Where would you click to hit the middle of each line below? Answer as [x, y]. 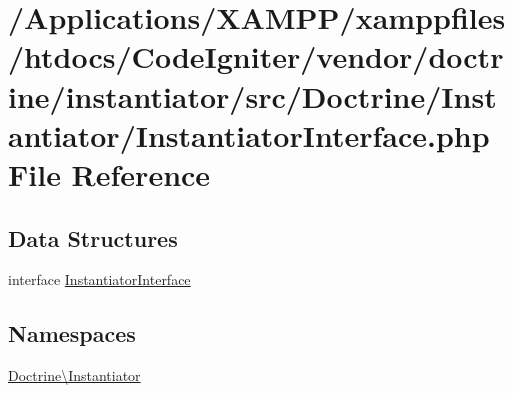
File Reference [109, 173]
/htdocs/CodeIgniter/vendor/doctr [256, 56]
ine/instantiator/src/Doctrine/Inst [252, 95]
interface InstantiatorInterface [99, 279]
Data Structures [93, 237]
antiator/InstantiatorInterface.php [249, 134]
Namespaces [72, 333]
